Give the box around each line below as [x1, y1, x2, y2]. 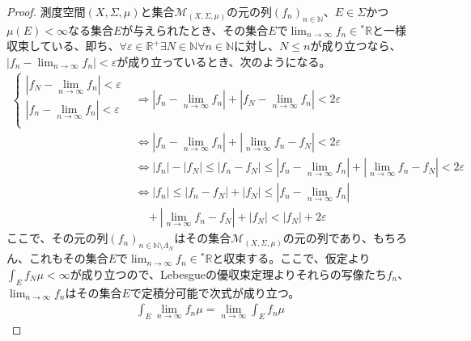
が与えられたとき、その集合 [121, 21, 269, 38]
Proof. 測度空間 [6, 3, 86, 19]
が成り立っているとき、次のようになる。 [117, 53, 331, 69]
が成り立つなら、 [310, 37, 401, 54]
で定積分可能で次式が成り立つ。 [129, 284, 300, 301]
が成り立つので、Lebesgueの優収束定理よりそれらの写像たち [70, 265, 387, 282]
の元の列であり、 [282, 229, 373, 246]
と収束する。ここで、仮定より [212, 250, 371, 267]
